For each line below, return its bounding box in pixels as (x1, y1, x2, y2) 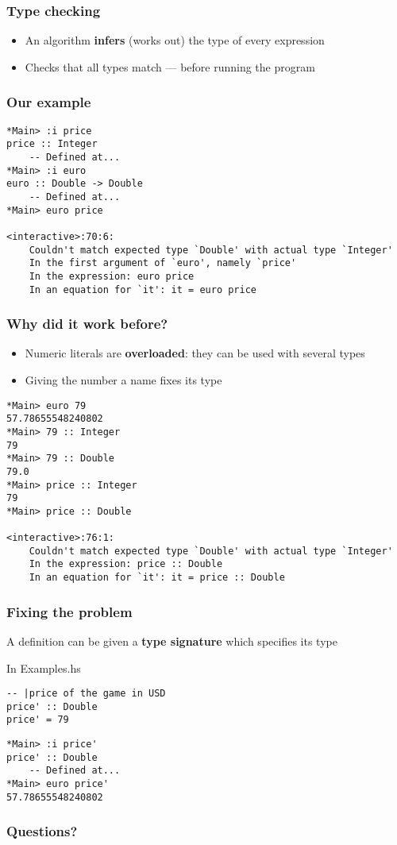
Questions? (6, 821, 78, 841)
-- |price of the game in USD (6, 688, 166, 700)
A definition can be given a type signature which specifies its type (6, 632, 337, 649)
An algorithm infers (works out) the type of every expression (25, 32, 325, 48)
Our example (6, 92, 91, 112)
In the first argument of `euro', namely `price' (29, 257, 297, 269)
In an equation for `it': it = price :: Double (29, 572, 285, 584)
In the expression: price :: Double (29, 558, 223, 570)
